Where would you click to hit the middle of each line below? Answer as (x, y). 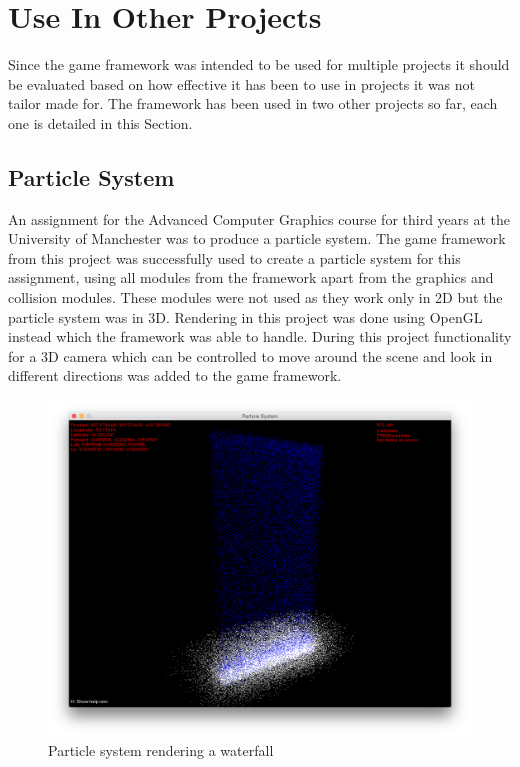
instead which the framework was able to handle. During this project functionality (260, 336)
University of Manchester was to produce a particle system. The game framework (257, 238)
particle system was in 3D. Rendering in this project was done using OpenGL (245, 316)
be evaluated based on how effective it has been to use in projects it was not (242, 83)
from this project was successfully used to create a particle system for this (234, 257)
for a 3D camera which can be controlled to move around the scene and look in (250, 355)
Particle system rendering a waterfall (161, 750)
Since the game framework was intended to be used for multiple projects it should (259, 64)
